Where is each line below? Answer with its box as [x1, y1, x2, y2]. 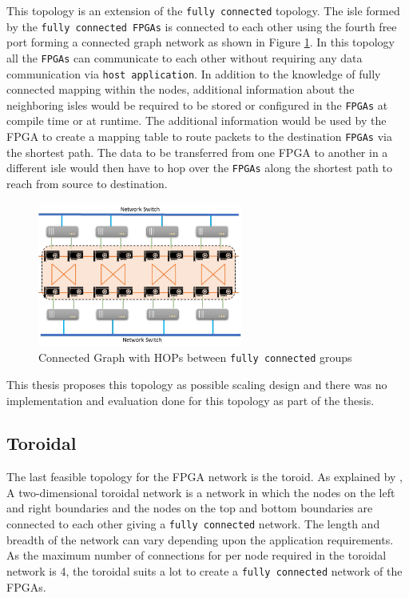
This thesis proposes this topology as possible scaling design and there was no [6, 375, 387, 392]
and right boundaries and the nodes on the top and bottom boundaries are [6, 500, 373, 516]
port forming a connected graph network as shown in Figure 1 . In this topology [6, 34, 395, 50]
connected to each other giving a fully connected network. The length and [6, 516, 380, 532]
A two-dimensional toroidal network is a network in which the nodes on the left [6, 484, 395, 500]
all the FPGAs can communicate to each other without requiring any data [6, 49, 363, 66]
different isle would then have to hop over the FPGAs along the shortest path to [6, 159, 392, 176]
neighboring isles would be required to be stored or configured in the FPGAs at [6, 96, 388, 113]
